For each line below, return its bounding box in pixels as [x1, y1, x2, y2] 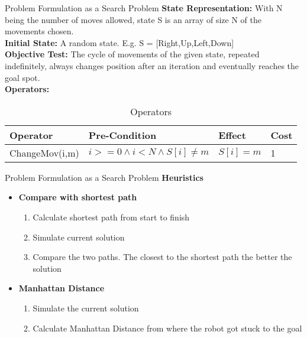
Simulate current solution [33, 230, 125, 243]
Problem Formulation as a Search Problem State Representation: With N [5, 2, 283, 14]
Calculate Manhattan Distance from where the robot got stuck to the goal [33, 321, 302, 334]
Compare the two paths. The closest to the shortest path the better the [33, 251, 292, 263]
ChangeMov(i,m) [9, 145, 79, 160]
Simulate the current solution [33, 301, 139, 314]
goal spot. [5, 71, 40, 83]
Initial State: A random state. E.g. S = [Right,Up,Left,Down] [5, 36, 234, 48]
